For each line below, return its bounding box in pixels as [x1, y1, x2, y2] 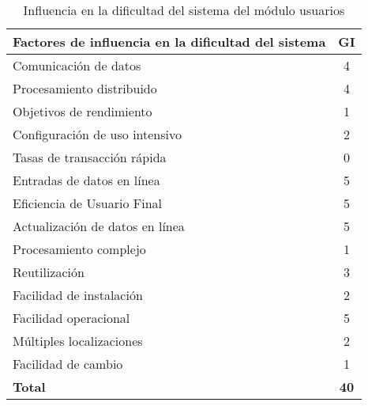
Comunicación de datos [13, 56, 141, 74]
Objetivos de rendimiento [13, 102, 152, 120]
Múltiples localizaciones [13, 332, 143, 350]
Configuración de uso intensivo [13, 125, 182, 143]
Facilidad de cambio [13, 355, 123, 373]
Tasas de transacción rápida [13, 148, 167, 166]
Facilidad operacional [13, 309, 130, 327]
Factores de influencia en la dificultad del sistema [13, 32, 326, 51]
